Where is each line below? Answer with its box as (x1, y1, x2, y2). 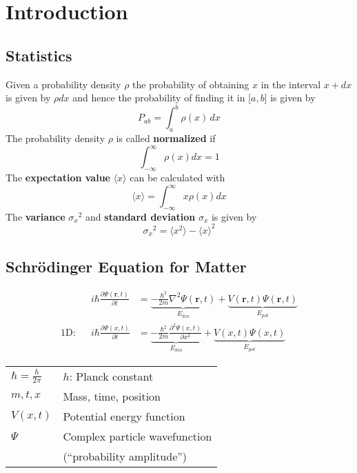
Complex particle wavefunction (63, 427, 212, 444)
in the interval (261, 77, 321, 91)
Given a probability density (6, 77, 121, 91)
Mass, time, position (63, 388, 161, 404)
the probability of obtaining (132, 77, 249, 91)
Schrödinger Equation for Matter (6, 256, 247, 277)
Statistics (6, 44, 72, 66)
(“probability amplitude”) (63, 447, 187, 464)
